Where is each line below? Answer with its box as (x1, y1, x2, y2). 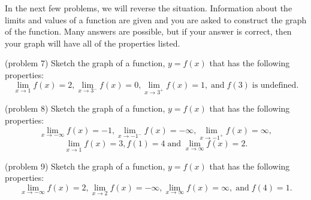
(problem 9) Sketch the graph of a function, (5, 159, 165, 172)
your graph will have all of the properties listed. (5, 36, 180, 49)
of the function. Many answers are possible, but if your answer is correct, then (5, 25, 292, 38)
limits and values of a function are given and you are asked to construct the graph (5, 13, 307, 26)
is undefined (252, 81, 297, 90)
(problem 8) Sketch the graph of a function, (5, 102, 165, 115)
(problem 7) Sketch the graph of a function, (5, 57, 165, 69)
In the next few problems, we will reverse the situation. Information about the (5, 2, 292, 14)
